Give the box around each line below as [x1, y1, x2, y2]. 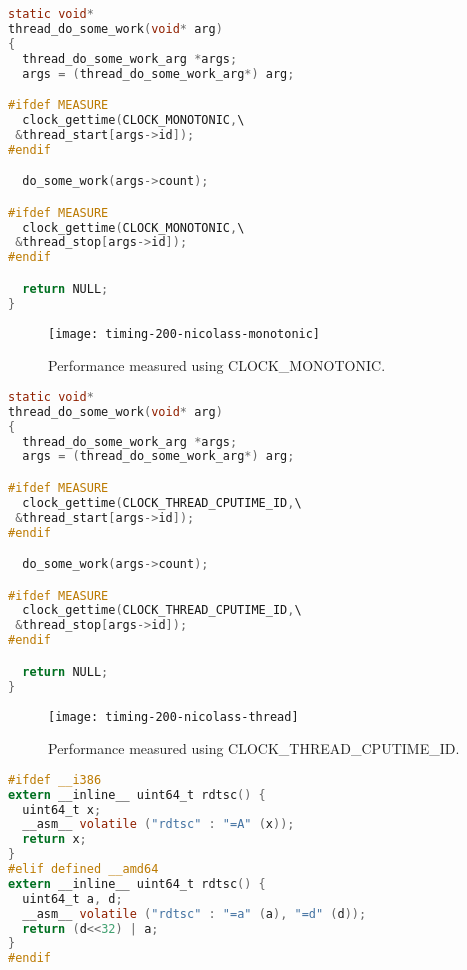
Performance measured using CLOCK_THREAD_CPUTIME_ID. [48, 738, 460, 759]
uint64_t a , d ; [22, 891, 123, 906]
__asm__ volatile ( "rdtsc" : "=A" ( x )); [22, 817, 295, 832]
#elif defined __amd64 [8, 862, 159, 876]
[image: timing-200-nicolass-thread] [48, 709, 299, 724]
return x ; [22, 832, 87, 847]
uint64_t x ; [22, 802, 102, 817]
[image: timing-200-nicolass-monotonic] [48, 326, 321, 341]
